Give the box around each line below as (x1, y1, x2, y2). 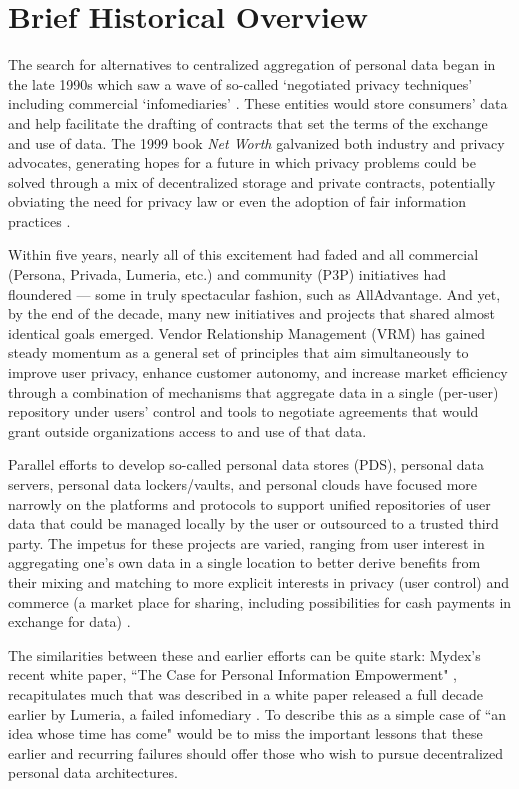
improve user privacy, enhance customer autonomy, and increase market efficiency (8, 362, 508, 383)
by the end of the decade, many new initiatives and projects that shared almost (8, 303, 495, 324)
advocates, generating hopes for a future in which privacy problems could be (8, 152, 476, 173)
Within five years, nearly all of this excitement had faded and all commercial (8, 244, 479, 265)
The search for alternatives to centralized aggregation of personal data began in (8, 54, 496, 75)
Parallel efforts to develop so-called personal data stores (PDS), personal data (8, 454, 485, 475)
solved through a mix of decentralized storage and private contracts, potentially (8, 171, 496, 192)
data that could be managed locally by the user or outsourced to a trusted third (8, 513, 499, 534)
